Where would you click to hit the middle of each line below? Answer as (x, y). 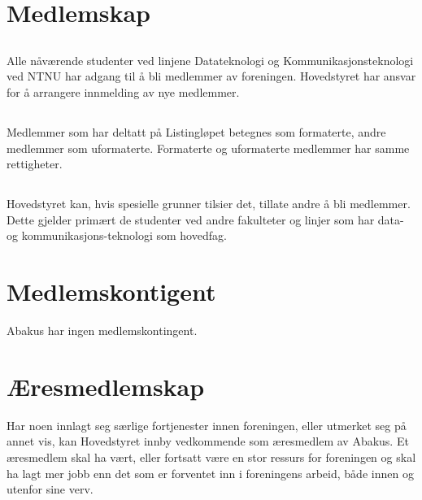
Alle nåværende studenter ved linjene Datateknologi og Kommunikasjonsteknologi (210, 60)
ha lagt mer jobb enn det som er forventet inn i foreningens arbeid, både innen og (210, 473)
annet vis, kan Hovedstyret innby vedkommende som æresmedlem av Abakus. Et (208, 441)
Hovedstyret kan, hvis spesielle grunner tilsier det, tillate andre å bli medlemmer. (209, 204)
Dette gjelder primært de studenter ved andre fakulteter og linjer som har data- (205, 219)
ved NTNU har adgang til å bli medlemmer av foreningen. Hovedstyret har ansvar (211, 76)
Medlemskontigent (111, 291)
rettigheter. (35, 164)
